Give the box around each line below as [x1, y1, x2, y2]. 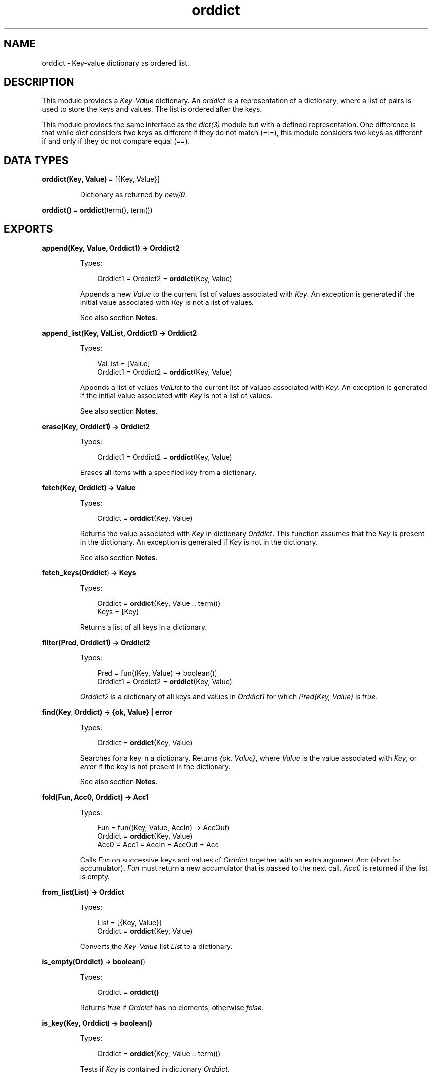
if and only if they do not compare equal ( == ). [42, 137, 190, 146]
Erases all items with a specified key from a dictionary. [80, 468, 257, 477]
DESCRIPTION [4, 76, 74, 88]
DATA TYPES [4, 154, 69, 167]
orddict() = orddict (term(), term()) [42, 206, 153, 215]
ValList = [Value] [97, 359, 150, 368]
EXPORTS [4, 222, 53, 235]
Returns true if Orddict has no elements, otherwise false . [80, 1003, 264, 1012]
